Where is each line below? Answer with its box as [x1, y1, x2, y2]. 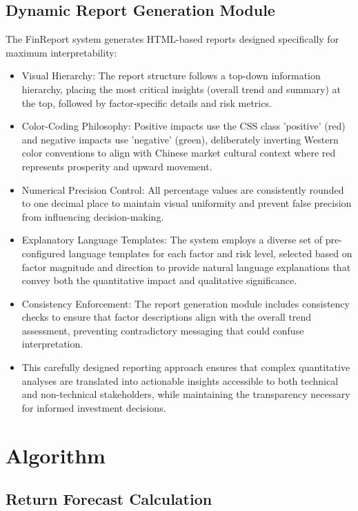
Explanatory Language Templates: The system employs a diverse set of [21, 232, 323, 247]
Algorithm [6, 441, 106, 469]
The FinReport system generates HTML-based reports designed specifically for [6, 32, 339, 46]
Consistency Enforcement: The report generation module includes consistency [21, 296, 350, 310]
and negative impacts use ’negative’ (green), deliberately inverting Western [21, 132, 339, 146]
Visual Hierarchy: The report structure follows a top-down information [21, 68, 321, 83]
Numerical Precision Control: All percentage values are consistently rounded [21, 182, 344, 197]
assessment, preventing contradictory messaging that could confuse [21, 323, 304, 337]
